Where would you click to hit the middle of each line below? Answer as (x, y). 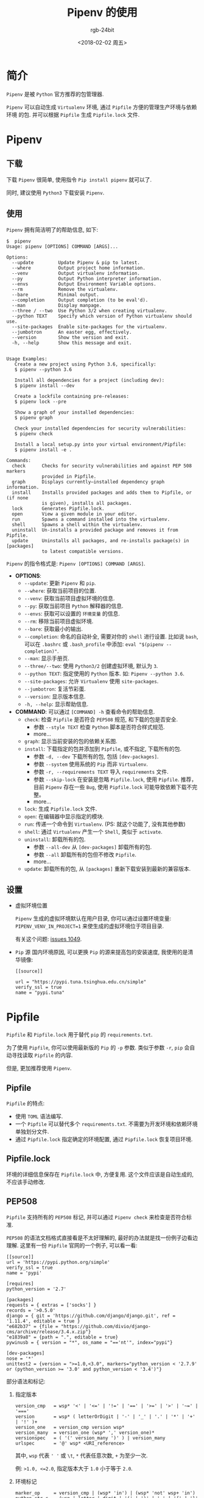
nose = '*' (20, 1358)
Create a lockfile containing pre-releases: (72, 396)
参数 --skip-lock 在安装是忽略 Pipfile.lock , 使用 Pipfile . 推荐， (115, 779)
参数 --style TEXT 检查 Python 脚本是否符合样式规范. (99, 727)
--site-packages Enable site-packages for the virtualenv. (90, 327)
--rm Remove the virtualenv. (65, 289)
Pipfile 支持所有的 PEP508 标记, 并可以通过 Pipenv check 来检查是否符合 (97, 1217)
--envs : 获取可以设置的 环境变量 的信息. (72, 613)
